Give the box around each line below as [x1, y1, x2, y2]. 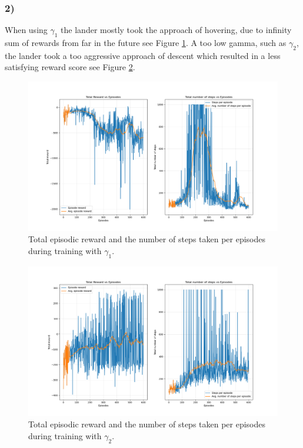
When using [5, 24, 48, 36]
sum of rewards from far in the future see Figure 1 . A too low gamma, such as [5, 37, 287, 49]
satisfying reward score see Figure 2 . [5, 61, 135, 73]
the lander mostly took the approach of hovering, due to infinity [61, 24, 292, 36]
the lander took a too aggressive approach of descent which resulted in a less [5, 49, 281, 61]
